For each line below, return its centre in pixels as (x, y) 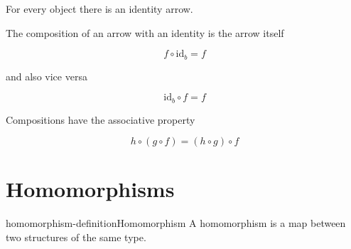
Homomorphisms (90, 189)
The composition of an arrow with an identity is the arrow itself (145, 32)
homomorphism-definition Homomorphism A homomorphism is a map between (176, 223)
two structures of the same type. (76, 237)
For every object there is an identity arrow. (99, 9)
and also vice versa (47, 76)
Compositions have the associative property (101, 119)
